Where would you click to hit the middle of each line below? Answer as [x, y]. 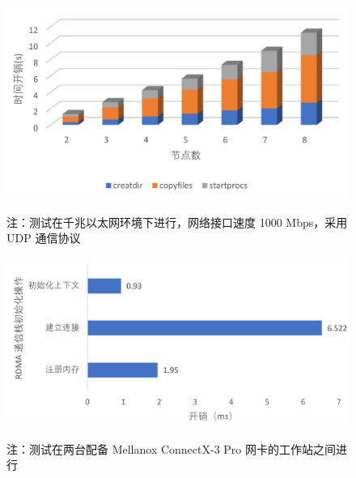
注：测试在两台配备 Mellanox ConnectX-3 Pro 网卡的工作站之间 [172, 448]
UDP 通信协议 [44, 238]
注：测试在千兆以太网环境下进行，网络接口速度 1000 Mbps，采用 [177, 222]
